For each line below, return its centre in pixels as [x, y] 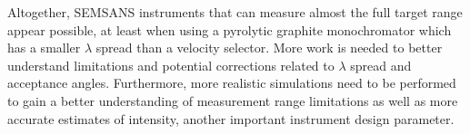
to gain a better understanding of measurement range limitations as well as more [233, 100]
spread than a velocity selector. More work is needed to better [269, 48]
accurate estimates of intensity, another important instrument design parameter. [231, 118]
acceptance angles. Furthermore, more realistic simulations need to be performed [232, 83]
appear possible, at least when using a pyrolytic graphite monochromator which [230, 29]
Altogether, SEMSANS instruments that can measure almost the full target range [235, 12]
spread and [381, 65]
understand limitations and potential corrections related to [171, 65]
